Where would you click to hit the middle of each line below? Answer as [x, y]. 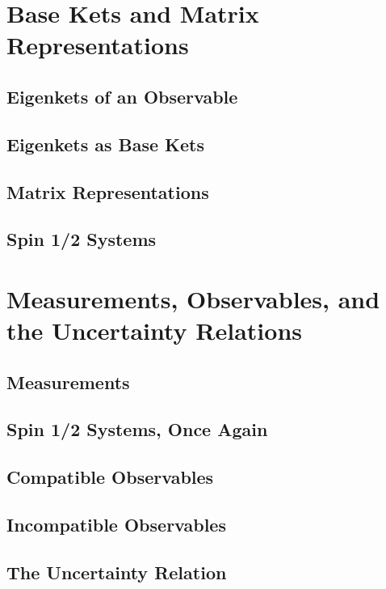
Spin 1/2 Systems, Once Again [137, 429]
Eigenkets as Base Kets [106, 144]
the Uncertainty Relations [154, 331]
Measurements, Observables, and [193, 298]
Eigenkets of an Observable [122, 96]
